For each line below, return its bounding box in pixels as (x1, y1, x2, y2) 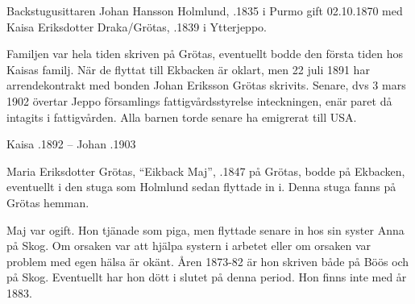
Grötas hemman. (6, 194, 89, 210)
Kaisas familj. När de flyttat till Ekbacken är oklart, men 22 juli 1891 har (6, 60, 370, 77)
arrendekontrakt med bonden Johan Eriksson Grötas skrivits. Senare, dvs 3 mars (6, 77, 406, 94)
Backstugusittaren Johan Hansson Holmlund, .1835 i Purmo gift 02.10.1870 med (6, 2, 403, 19)
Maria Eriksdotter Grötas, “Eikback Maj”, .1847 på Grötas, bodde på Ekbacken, (6, 162, 405, 179)
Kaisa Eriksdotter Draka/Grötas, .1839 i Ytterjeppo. (6, 18, 267, 35)
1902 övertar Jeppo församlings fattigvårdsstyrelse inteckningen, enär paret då (6, 92, 392, 109)
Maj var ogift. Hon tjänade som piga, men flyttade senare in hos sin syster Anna (6, 221, 405, 238)
